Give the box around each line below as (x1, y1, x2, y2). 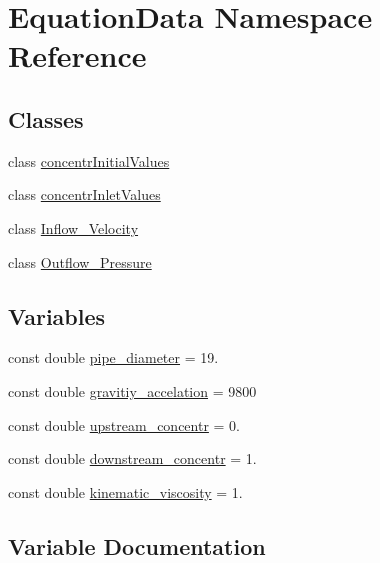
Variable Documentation (8, 530, 266, 561)
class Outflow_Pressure (8, 251, 152, 272)
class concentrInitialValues (8, 150, 170, 171)
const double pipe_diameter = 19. (8, 347, 219, 368)
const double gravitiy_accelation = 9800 (8, 380, 257, 401)
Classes (8, 103, 84, 134)
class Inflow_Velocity (8, 217, 139, 238)
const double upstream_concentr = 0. (8, 414, 241, 435)
